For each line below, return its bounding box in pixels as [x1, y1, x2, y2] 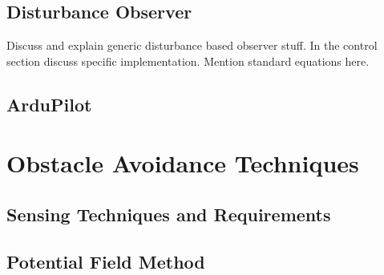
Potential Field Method [6, 249, 205, 273]
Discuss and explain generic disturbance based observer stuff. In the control [6, 37, 378, 54]
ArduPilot [6, 91, 92, 116]
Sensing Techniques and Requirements [6, 201, 331, 226]
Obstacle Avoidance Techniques [6, 147, 359, 180]
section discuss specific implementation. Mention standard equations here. [6, 52, 370, 69]
